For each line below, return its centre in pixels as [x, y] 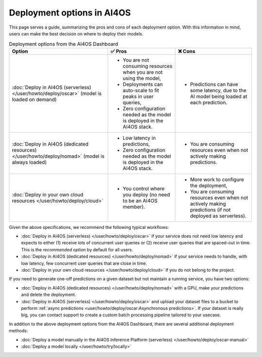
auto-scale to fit [141, 90]
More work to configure [217, 179]
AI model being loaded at [219, 96]
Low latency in [139, 138]
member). [134, 207]
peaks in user [138, 96]
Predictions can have [214, 84]
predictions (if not [210, 210]
